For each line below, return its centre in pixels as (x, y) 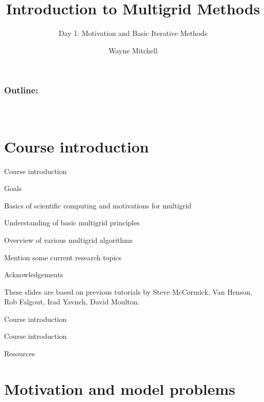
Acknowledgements (34, 274)
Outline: (21, 90)
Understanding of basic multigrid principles (72, 223)
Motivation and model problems (120, 388)
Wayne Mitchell (133, 50)
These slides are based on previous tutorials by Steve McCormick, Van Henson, (128, 291)
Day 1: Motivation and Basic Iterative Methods (133, 33)
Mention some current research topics (63, 257)
